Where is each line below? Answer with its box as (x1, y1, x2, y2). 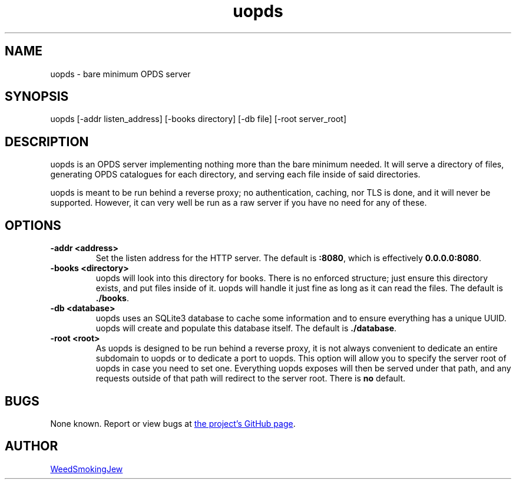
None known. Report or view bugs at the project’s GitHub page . (50, 418, 296, 429)
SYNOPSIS (5, 89, 69, 104)
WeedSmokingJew (50, 463, 123, 474)
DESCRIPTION (5, 134, 89, 149)
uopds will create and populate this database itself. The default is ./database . (95, 323, 397, 334)
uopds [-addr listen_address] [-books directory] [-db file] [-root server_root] (50, 114, 347, 124)
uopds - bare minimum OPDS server (50, 68, 191, 79)
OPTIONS (5, 218, 61, 233)
